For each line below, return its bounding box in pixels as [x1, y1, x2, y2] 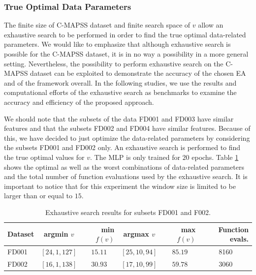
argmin [44, 229, 68, 239]
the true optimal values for [4, 152, 85, 162]
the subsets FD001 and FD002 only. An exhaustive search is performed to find [4, 142, 241, 153]
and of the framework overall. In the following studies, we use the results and [4, 77, 237, 88]
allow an [198, 20, 224, 30]
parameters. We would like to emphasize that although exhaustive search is [4, 39, 231, 49]
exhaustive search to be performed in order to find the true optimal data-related [4, 29, 246, 39]
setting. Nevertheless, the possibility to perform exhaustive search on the [4, 58, 224, 68]
